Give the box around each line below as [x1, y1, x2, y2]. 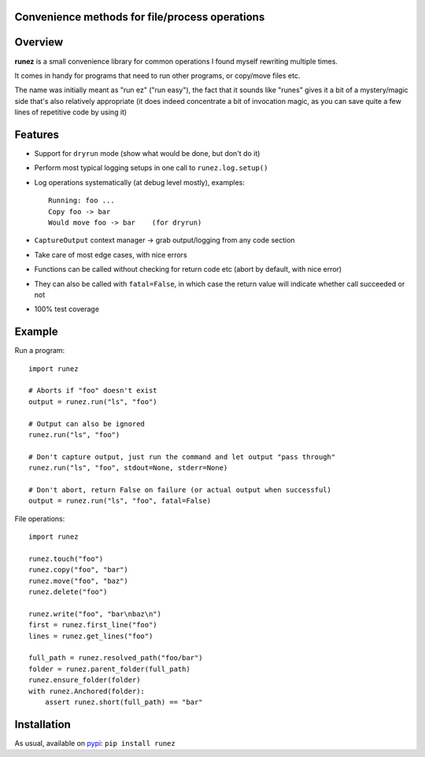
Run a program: [14, 346, 65, 355]
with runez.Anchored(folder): [28, 686, 146, 696]
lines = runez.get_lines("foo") [28, 631, 153, 640]
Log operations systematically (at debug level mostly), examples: [34, 177, 246, 187]
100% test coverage [34, 304, 100, 314]
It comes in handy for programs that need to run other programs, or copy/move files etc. [14, 71, 301, 80]
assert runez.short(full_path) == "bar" [44, 697, 204, 707]
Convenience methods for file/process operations [14, 10, 265, 24]
